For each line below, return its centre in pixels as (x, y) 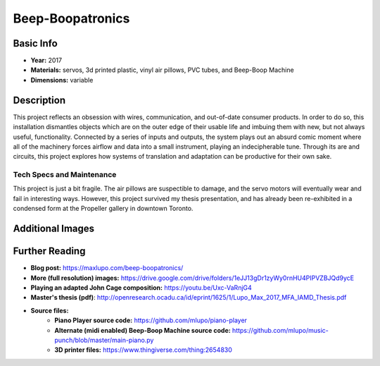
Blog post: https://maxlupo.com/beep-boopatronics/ (107, 268)
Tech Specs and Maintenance (65, 175)
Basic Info (35, 43)
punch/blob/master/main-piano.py (104, 340)
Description (39, 100)
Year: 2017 (46, 61)
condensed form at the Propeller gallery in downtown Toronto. (103, 209)
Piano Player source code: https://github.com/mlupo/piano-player (151, 320)
